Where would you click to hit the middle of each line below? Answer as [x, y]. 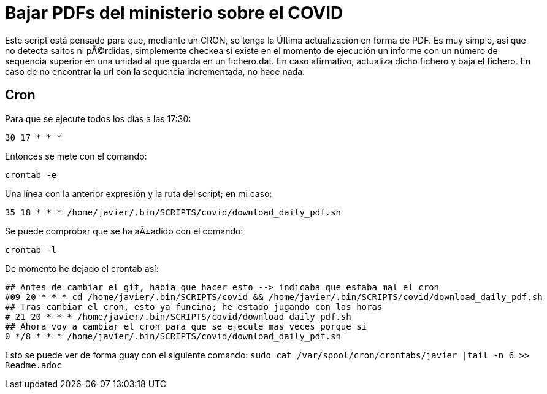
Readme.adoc [33, 365]
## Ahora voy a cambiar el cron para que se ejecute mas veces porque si [186, 326]
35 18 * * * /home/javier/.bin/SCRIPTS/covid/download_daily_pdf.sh [173, 212]
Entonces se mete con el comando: [76, 156]
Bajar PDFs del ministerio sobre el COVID [174, 13]
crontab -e [31, 175]
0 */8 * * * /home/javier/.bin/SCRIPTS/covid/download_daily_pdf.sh [173, 336]
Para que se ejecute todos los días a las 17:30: [98, 118]
